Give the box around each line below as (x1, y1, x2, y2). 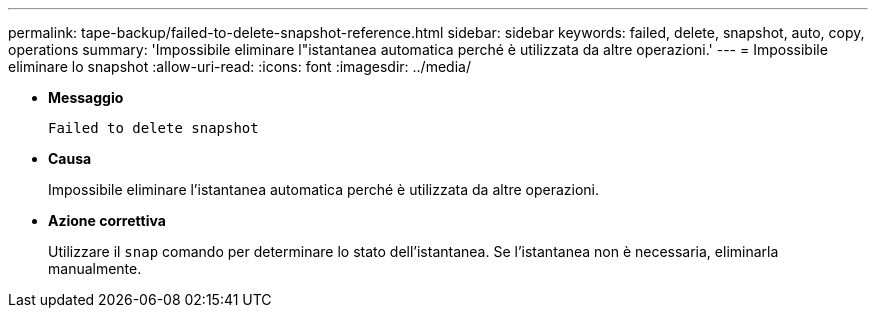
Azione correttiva (48, 212, 166, 229)
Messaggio (48, 89, 124, 106)
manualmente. (48, 260, 142, 277)
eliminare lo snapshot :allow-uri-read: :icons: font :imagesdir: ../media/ (8, 58, 471, 75)
